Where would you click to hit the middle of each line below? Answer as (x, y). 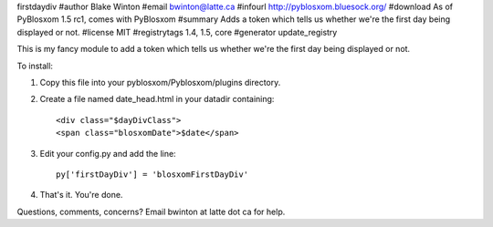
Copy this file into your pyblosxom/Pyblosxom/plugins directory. (160, 82)
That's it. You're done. (81, 195)
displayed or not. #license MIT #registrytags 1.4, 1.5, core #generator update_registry (177, 32)
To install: (35, 66)
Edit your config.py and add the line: (108, 153)
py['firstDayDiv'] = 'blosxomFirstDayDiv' (152, 174)
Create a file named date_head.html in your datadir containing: (157, 99)
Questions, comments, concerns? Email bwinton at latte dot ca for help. (151, 212)
